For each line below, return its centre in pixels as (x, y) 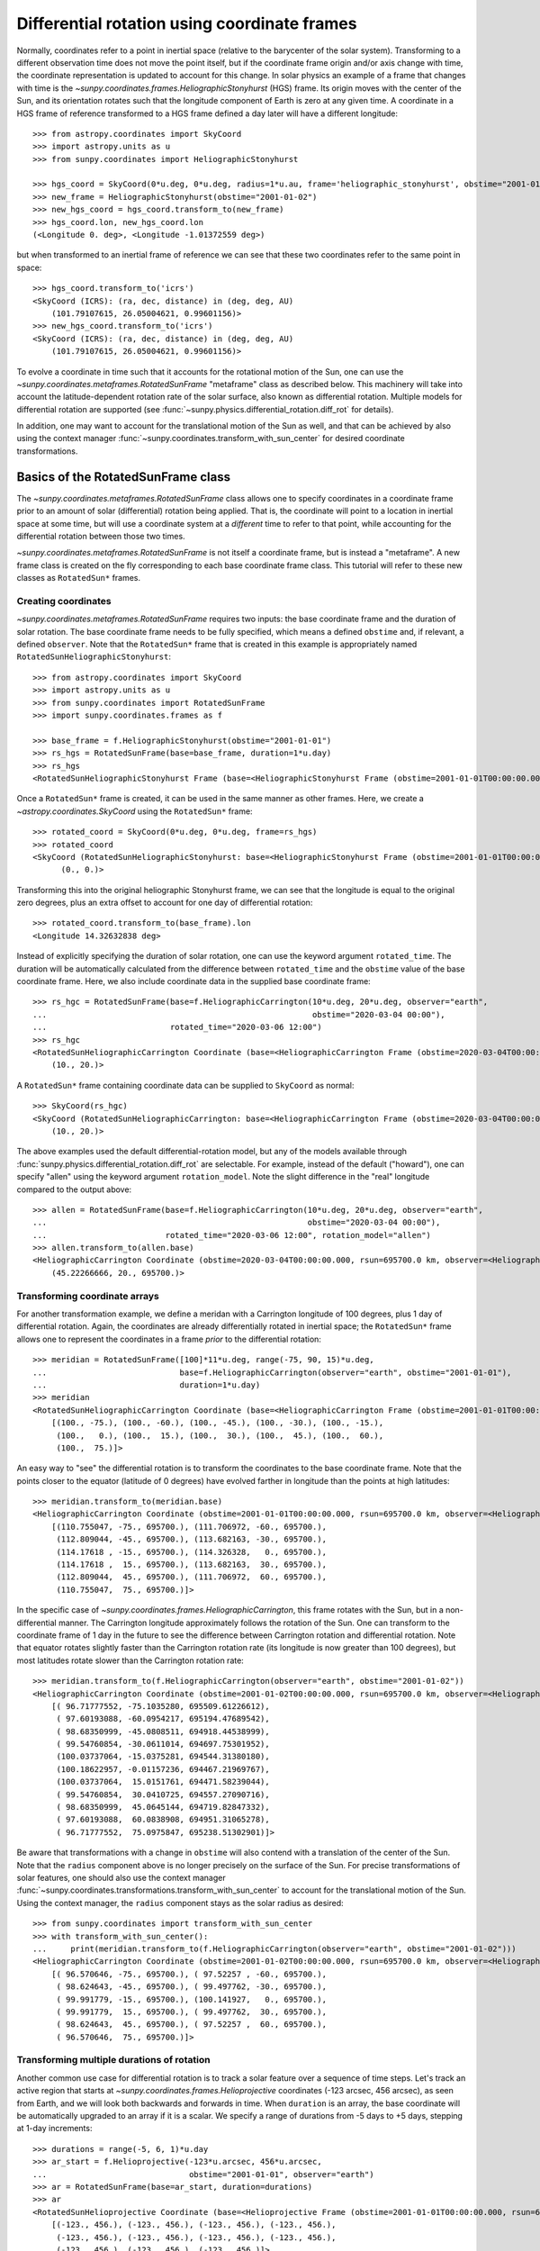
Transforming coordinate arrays (88, 1296)
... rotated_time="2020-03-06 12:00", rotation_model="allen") (232, 1235)
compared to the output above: (74, 1189)
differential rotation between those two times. (101, 536)
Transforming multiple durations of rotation (113, 2060)
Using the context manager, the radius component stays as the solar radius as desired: (180, 1903)
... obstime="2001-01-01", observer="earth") (203, 2174)
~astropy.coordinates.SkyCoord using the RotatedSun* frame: (135, 811)
